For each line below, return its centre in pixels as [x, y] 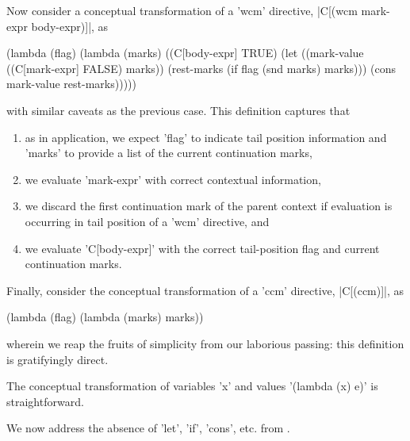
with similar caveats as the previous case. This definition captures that [178, 110]
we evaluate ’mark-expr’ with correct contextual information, [173, 179]
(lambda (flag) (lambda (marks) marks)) [105, 317]
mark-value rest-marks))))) [71, 84]
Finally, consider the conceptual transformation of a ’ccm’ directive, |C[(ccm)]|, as [205, 290]
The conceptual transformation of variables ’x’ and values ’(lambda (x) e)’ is [192, 386]
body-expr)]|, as [70, 26]
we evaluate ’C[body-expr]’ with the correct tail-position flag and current [202, 248]
